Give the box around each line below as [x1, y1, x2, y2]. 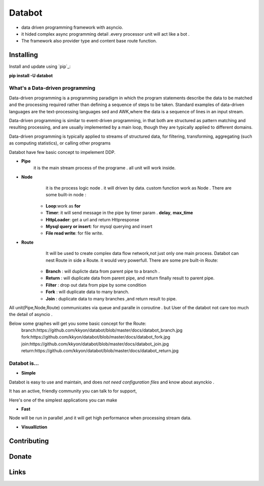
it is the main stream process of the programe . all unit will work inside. [33, 165, 176, 171]
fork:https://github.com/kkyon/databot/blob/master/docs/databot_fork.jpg [21, 334, 171, 340]
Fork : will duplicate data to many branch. [45, 289, 130, 295]
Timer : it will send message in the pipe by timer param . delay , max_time [45, 210, 193, 216]
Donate [9, 452, 32, 461]
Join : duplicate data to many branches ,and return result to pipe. [45, 296, 177, 301]
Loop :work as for [45, 203, 81, 209]
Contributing [9, 437, 49, 445]
